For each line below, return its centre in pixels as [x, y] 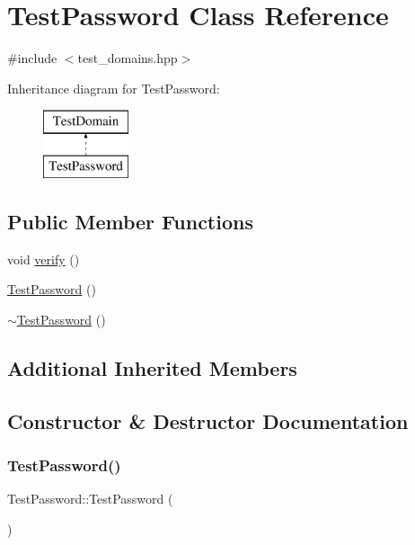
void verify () [44, 259]
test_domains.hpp [128, 58]
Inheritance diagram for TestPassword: [114, 88]
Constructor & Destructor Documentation [208, 420]
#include [32, 58]
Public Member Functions [130, 221]
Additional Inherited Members [152, 367]
